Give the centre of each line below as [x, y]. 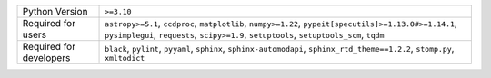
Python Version [55, 11]
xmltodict [125, 58]
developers [46, 58]
